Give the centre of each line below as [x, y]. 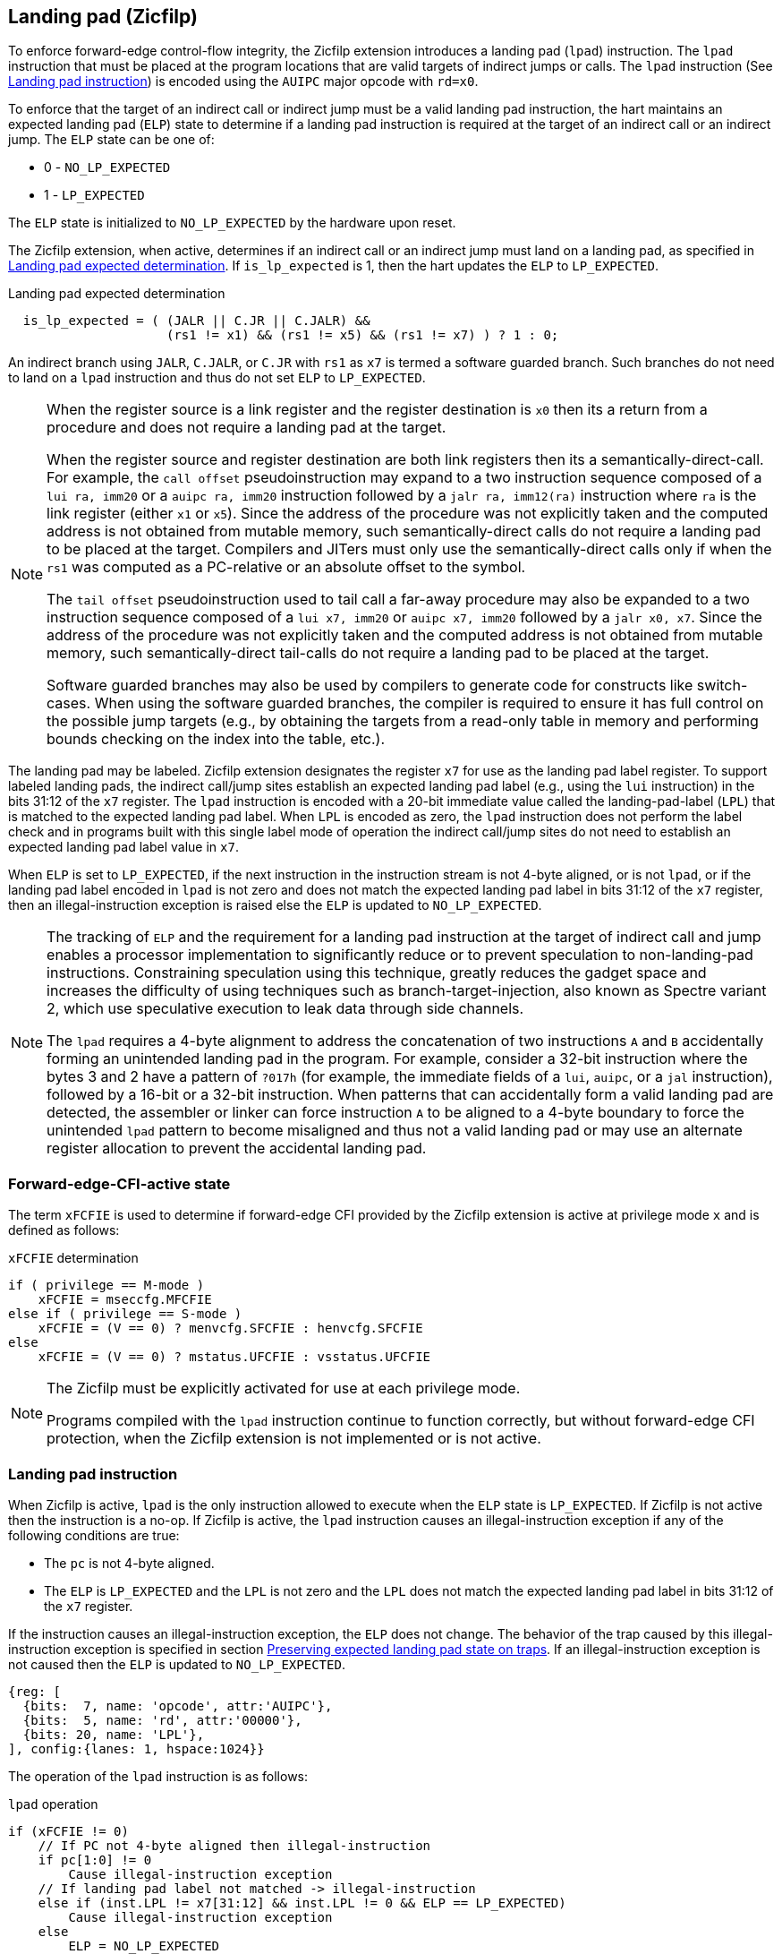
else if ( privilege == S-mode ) [125, 1314]
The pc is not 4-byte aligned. [129, 1563]
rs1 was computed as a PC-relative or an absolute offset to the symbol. [286, 567]
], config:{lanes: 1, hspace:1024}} [136, 1748]
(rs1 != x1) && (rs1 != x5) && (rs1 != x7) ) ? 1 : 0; [363, 335]
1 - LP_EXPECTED [94, 195]
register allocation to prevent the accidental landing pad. [237, 1148]
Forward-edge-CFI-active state [119, 1183]
